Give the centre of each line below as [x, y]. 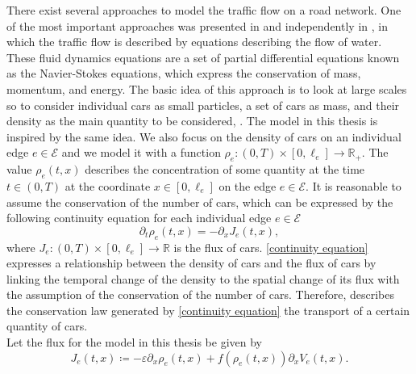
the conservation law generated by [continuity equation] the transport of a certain [208, 310]
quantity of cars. [47, 326]
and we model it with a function [141, 152]
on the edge [248, 185]
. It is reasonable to [354, 185]
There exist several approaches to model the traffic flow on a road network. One [204, 10]
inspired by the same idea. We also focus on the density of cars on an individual [204, 136]
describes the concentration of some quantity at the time [225, 169]
